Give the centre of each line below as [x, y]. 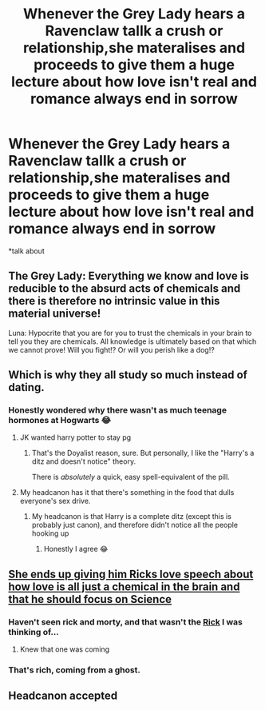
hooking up [50, 533]
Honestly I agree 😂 [76, 549]
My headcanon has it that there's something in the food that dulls [127, 493]
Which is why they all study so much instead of [128, 375]
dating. [27, 387]
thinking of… [34, 632]
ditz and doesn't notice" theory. [84, 461]
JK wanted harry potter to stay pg [75, 437]
